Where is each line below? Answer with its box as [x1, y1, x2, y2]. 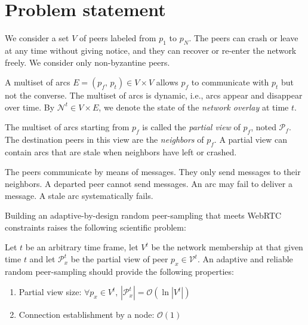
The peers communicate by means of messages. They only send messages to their [5, 165, 301, 178]
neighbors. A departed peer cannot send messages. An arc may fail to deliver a [5, 177, 292, 190]
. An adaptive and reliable [197, 253, 293, 265]
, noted [251, 121, 276, 133]
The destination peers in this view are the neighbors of [5, 133, 204, 146]
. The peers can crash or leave [189, 32, 298, 44]
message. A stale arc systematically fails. [5, 189, 153, 201]
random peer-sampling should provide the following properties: [5, 265, 234, 277]
